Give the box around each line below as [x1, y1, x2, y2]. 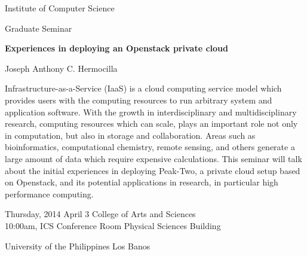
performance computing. [5, 187, 94, 200]
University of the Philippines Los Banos [5, 239, 151, 252]
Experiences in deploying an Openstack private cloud [5, 42, 228, 54]
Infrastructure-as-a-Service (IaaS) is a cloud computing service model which [5, 82, 282, 95]
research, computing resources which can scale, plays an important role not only [5, 117, 298, 130]
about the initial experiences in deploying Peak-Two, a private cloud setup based [5, 164, 300, 176]
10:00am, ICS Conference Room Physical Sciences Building [5, 219, 221, 231]
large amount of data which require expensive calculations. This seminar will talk [5, 152, 302, 164]
